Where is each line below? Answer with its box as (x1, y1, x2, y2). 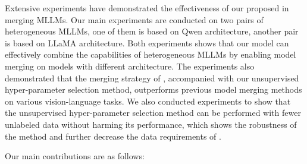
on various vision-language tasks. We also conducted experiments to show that (5, 94, 291, 107)
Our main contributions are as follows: (5, 150, 145, 162)
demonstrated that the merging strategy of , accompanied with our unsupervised (5, 71, 299, 84)
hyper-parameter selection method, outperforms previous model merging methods (5, 83, 302, 96)
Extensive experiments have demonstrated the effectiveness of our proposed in (5, 2, 289, 14)
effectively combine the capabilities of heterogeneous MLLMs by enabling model (5, 48, 296, 61)
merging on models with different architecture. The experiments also (5, 59, 255, 72)
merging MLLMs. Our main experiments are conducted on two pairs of (5, 13, 264, 26)
